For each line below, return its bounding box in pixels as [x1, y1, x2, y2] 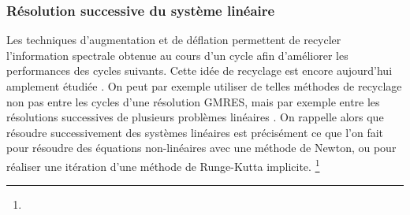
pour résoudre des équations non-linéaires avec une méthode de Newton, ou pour [6, 139, 397, 156]
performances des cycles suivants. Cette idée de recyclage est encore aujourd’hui [6, 62, 393, 79]
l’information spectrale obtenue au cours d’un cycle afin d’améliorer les [6, 46, 348, 63]
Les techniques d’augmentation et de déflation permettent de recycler [6, 32, 341, 48]
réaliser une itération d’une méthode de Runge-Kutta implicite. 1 [6, 155, 320, 174]
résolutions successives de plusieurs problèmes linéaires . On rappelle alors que [6, 109, 384, 125]
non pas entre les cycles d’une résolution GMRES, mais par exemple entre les [6, 93, 380, 109]
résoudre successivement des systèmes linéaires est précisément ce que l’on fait [6, 124, 384, 140]
